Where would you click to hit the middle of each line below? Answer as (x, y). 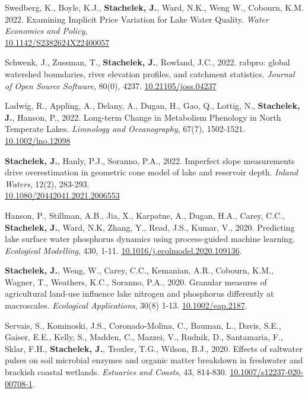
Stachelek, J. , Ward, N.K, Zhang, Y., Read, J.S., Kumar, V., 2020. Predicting (150, 227)
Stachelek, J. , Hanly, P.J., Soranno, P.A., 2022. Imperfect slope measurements (150, 160)
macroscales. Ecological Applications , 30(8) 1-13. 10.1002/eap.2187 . (126, 305)
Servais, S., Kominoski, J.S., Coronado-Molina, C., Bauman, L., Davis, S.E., (143, 325)
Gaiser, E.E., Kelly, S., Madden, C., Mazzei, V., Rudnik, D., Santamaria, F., (144, 337)
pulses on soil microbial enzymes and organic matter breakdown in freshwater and (154, 360)
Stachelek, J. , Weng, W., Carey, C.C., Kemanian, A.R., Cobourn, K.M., (139, 270)
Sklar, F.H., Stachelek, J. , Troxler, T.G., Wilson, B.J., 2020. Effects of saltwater (154, 348)
